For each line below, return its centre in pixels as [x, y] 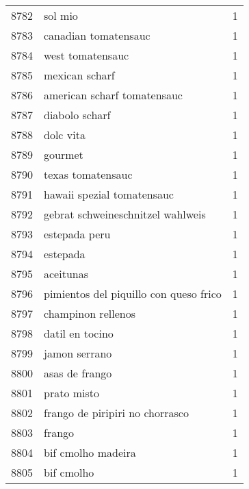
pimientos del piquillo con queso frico [133, 293]
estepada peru [77, 234]
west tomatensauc [87, 55]
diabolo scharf [77, 115]
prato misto [72, 393]
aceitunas [66, 274]
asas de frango [78, 373]
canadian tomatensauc [97, 35]
